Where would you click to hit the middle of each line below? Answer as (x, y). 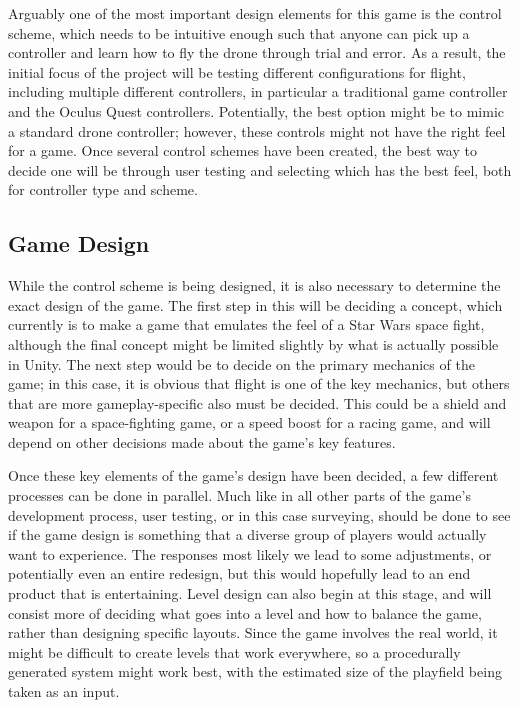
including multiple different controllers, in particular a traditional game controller (258, 91)
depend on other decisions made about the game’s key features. (202, 441)
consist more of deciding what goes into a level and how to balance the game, (245, 612)
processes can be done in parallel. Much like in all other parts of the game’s (239, 495)
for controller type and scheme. (103, 189)
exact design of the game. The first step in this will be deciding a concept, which (255, 304)
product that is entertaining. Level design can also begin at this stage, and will (250, 593)
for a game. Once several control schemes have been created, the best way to (242, 150)
